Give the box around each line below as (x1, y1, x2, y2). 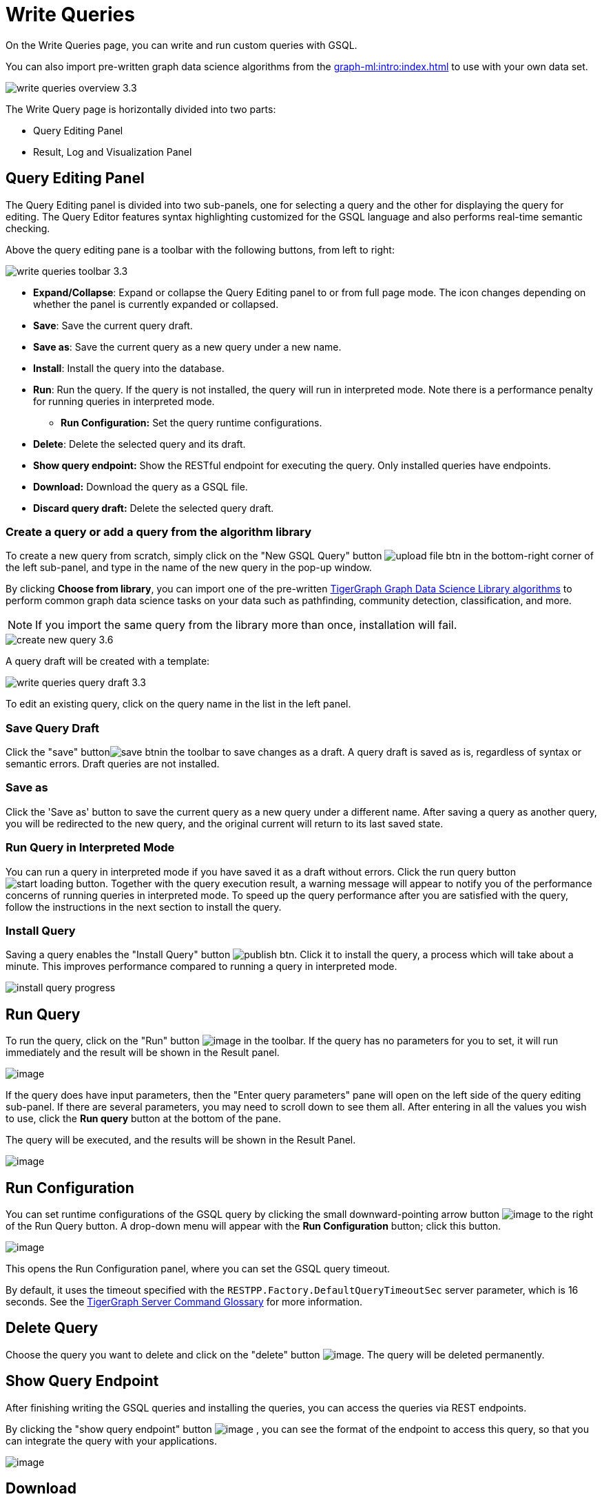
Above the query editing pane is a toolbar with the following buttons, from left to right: (6, 243, 395, 256)
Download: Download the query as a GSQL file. (33, 480, 248, 493)
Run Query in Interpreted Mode (6, 840, 175, 855)
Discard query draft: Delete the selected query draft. (33, 502, 274, 514)
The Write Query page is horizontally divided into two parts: (6, 103, 276, 115)
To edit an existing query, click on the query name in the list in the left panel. (6, 698, 351, 710)
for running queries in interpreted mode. (33, 395, 215, 407)
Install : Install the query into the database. (33, 362, 225, 374)
